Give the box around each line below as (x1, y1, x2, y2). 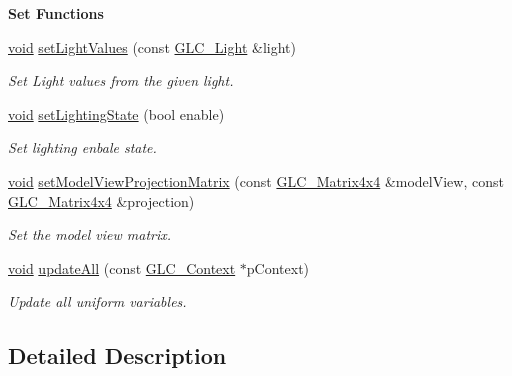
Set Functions (8, 3, 104, 23)
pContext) (246, 257, 310, 278)
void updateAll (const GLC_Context (8, 257, 236, 278)
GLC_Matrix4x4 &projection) (8, 190, 195, 211)
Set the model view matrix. (8, 224, 172, 245)
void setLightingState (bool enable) (8, 103, 225, 124)
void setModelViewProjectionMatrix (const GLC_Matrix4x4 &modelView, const (8, 170, 504, 191)
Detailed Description (8, 340, 227, 371)
